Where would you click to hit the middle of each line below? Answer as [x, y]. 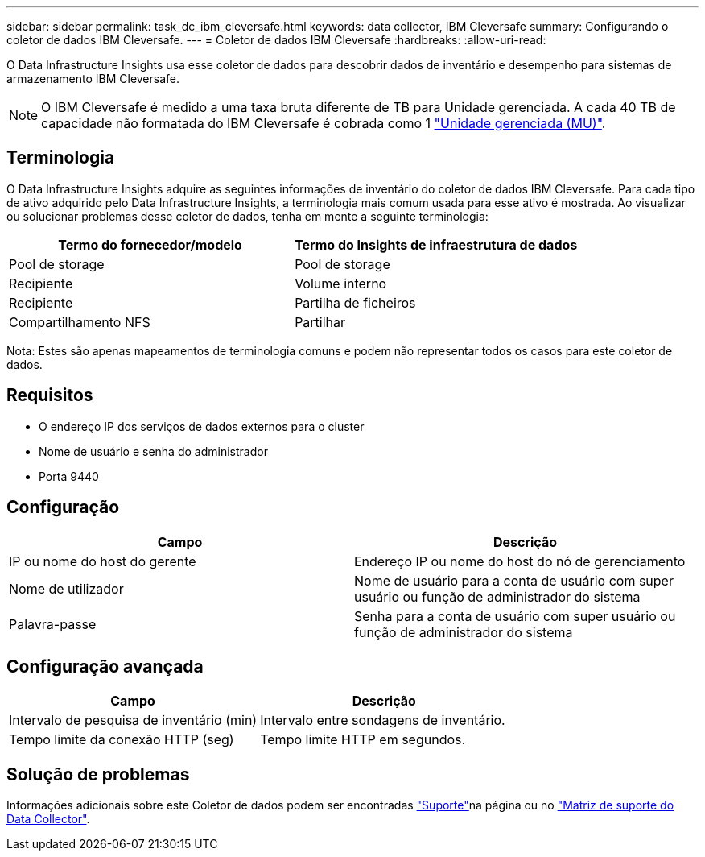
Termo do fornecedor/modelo [150, 244]
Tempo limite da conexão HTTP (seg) [122, 740]
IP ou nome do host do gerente [103, 561]
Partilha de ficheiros [355, 302]
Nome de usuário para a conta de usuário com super [514, 580]
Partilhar [320, 322]
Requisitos [50, 395]
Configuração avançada [105, 666]
